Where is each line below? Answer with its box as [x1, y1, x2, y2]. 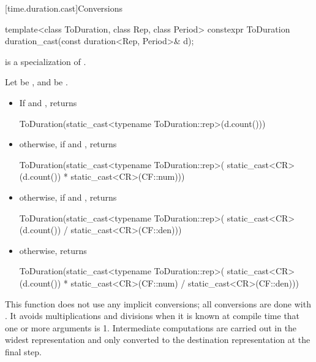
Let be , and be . [5, 75, 68, 88]
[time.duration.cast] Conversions [5, 2, 123, 14]
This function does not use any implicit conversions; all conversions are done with [5, 297, 311, 310]
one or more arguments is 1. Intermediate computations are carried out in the [5, 321, 297, 334]
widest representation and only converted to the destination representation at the [5, 333, 310, 346]
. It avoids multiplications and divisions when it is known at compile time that [5, 309, 300, 322]
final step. [5, 345, 42, 358]
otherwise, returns [19, 244, 87, 256]
